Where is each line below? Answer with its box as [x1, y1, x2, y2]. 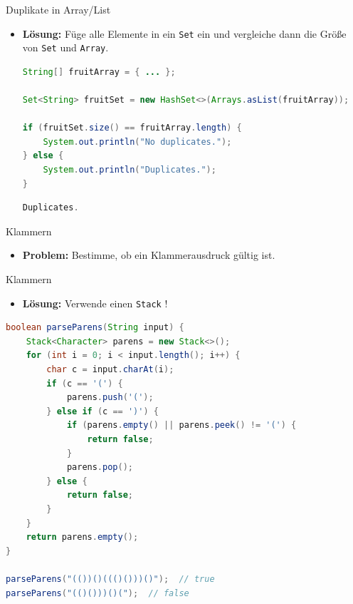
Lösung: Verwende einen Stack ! [22, 295, 168, 310]
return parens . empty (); [26, 532, 139, 543]
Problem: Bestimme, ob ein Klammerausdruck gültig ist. [22, 247, 275, 262]
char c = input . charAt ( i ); [46, 364, 174, 375]
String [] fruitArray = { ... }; [22, 66, 176, 77]
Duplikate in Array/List [6, 2, 111, 16]
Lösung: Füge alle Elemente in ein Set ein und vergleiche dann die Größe [22, 26, 347, 41]
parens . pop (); [66, 462, 133, 473]
